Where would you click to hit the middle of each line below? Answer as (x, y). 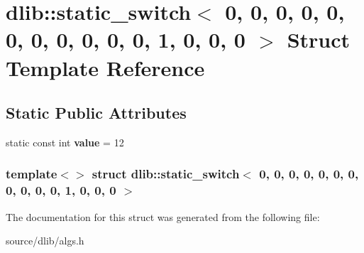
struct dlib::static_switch (166, 174)
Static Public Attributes (96, 113)
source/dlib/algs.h (45, 241)
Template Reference (105, 67)
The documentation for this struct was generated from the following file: (163, 216)
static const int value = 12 (65, 142)
